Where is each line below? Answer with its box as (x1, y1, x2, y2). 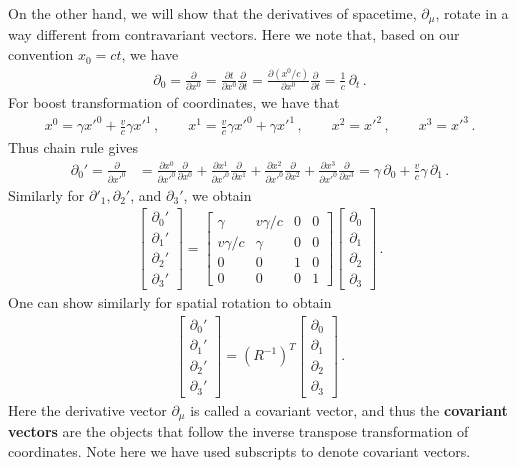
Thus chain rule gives (8, 137, 139, 158)
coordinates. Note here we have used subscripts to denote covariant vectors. (8, 440, 471, 461)
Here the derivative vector (8, 399, 167, 420)
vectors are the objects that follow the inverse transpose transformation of (8, 421, 469, 442)
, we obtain (183, 184, 252, 205)
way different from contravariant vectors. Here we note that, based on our (8, 24, 460, 45)
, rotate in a (435, 3, 509, 23)
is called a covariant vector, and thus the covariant (190, 399, 508, 420)
